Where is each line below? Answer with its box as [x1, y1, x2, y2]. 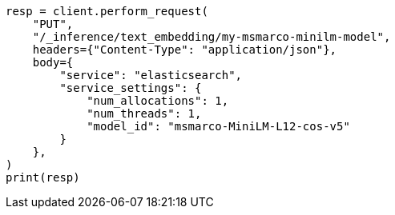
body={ [32, 56, 74, 69]
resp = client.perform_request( [6, 5, 208, 18]
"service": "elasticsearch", [59, 69, 243, 82]
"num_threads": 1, [87, 107, 202, 120]
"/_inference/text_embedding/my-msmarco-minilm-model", [32, 30, 391, 43]
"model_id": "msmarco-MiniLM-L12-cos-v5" [87, 120, 350, 133]
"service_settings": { [59, 82, 202, 94]
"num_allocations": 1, [87, 94, 229, 107]
